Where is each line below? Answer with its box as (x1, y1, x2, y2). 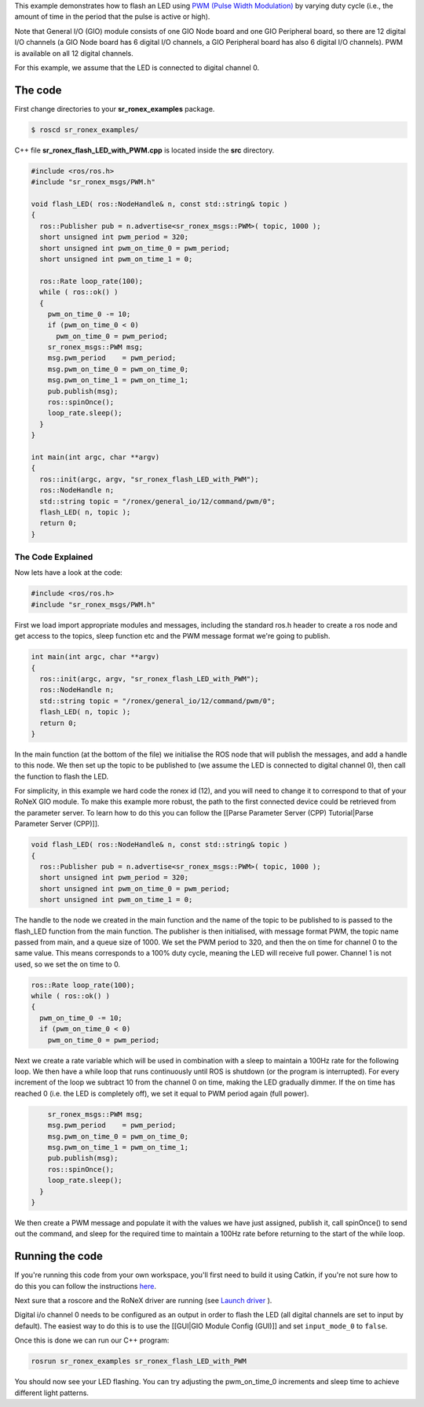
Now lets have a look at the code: (14, 568, 123, 577)
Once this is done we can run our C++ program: (14, 1335, 170, 1345)
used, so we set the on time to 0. (14, 959, 121, 969)
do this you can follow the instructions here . (14, 1281, 157, 1291)
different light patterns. (14, 1388, 90, 1398)
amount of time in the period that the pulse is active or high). (14, 12, 210, 21)
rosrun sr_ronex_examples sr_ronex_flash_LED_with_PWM (31, 1357, 247, 1366)
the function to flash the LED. (14, 772, 109, 781)
